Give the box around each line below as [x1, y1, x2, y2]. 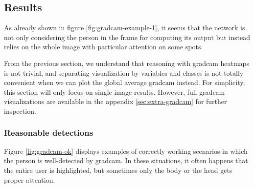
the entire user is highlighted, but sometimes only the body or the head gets [4, 165, 232, 175]
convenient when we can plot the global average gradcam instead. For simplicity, [4, 77, 245, 87]
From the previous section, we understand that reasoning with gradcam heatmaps [4, 58, 249, 68]
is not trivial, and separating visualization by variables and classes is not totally [4, 67, 244, 78]
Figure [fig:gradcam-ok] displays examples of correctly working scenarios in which [4, 146, 248, 156]
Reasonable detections [4, 126, 93, 139]
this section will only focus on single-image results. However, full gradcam [4, 86, 225, 97]
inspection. [4, 105, 36, 116]
